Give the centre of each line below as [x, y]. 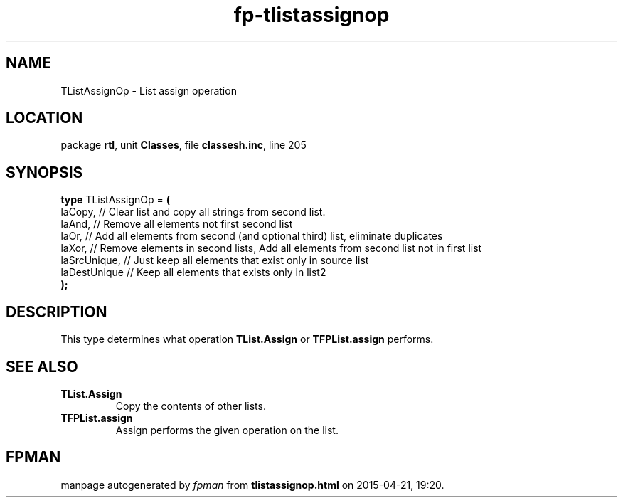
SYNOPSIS [44, 172]
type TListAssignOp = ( [116, 200]
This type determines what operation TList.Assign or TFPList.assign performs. [247, 339]
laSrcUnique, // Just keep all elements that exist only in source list [215, 260]
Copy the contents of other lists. [191, 406]
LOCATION [44, 118]
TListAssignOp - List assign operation [149, 90]
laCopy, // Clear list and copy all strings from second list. [193, 212]
